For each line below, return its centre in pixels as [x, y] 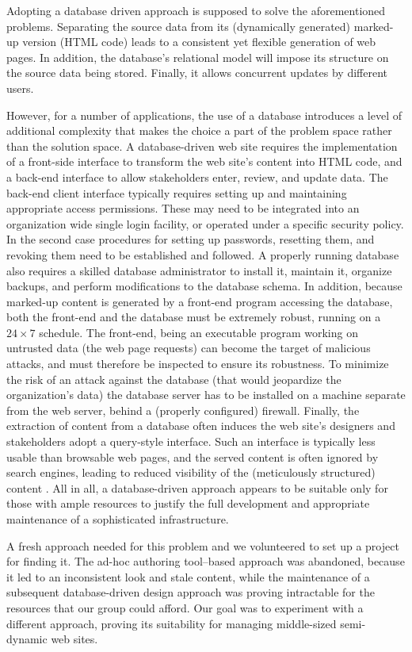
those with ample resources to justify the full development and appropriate [188, 503]
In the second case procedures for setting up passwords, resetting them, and [191, 239]
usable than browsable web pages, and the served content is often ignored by [193, 456]
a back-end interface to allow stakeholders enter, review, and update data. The [197, 176]
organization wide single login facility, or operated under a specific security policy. [205, 223]
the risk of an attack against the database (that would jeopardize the [174, 379]
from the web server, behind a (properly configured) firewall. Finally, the [183, 410]
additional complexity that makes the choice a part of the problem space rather [199, 130]
